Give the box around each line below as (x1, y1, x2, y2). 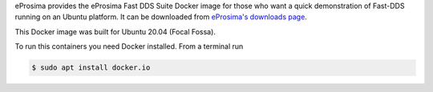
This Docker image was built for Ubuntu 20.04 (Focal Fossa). (14, 26, 216, 36)
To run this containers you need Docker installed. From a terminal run (14, 42, 244, 51)
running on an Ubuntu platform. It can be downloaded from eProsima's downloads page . (14, 12, 308, 22)
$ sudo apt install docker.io (31, 63, 151, 72)
